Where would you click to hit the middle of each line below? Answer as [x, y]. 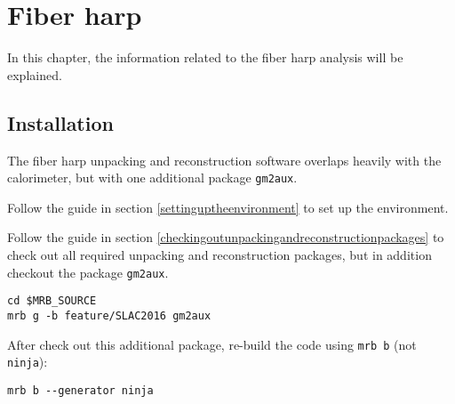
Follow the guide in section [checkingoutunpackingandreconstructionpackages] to [226, 237]
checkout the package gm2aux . [88, 272]
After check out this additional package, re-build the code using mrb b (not [212, 344]
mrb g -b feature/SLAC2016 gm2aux [109, 315]
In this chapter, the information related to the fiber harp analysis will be [205, 57]
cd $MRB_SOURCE [52, 301]
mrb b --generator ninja [80, 390]
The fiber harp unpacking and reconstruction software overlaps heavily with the [224, 160]
